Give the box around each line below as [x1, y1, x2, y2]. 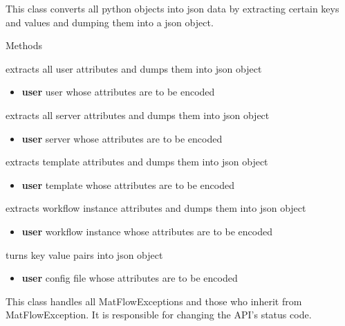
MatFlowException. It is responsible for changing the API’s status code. [6, 307, 312, 322]
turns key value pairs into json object [6, 247, 163, 262]
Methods [6, 38, 42, 53]
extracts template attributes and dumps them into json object [6, 154, 268, 169]
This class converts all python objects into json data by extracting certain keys [6, 1, 339, 15]
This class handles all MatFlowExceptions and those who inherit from [6, 293, 302, 308]
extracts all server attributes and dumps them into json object [6, 107, 270, 122]
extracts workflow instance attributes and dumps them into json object [6, 201, 306, 215]
